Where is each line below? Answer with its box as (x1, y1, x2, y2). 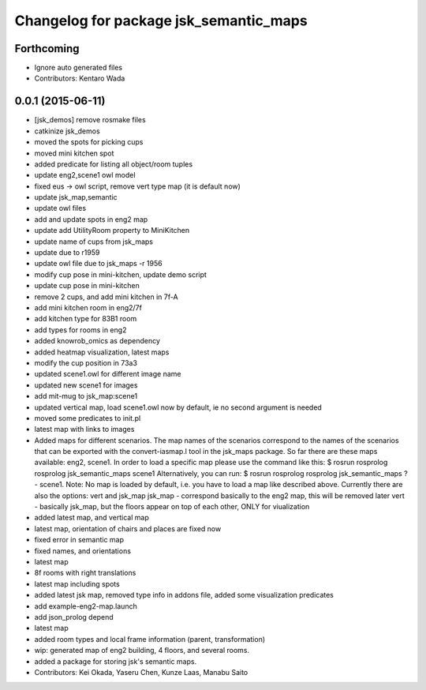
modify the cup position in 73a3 (34, 358, 138, 367)
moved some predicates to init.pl (34, 413, 141, 422)
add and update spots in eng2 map (34, 214, 148, 224)
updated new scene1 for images (34, 380, 138, 390)
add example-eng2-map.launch (34, 601, 137, 611)
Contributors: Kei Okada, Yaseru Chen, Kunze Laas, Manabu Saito (34, 667, 248, 677)
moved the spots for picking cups (34, 137, 144, 147)
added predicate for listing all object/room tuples (34, 159, 193, 169)
